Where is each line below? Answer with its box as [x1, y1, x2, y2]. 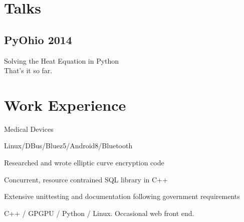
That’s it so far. [4, 65, 53, 76]
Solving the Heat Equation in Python [4, 55, 119, 66]
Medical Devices [4, 123, 54, 134]
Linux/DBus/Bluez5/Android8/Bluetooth [4, 140, 133, 151]
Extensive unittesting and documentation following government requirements [4, 191, 240, 201]
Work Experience [4, 94, 126, 115]
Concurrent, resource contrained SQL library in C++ [4, 174, 168, 184]
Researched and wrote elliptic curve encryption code [4, 157, 164, 168]
